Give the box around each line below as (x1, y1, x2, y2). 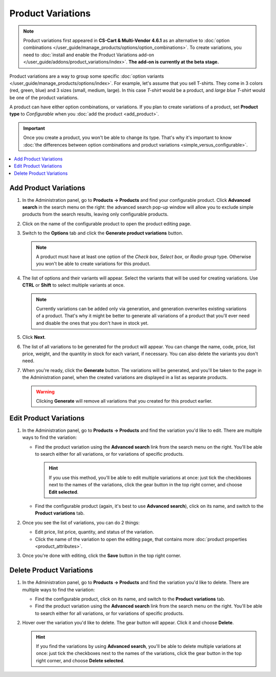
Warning (36, 388, 55, 394)
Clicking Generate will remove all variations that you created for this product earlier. (36, 398, 213, 404)
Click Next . (22, 334, 46, 340)
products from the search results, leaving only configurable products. (22, 211, 169, 217)
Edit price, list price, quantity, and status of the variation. (35, 529, 154, 535)
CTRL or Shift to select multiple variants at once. (22, 282, 125, 288)
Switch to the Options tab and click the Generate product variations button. (22, 230, 183, 236)
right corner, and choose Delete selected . (36, 657, 125, 664)
